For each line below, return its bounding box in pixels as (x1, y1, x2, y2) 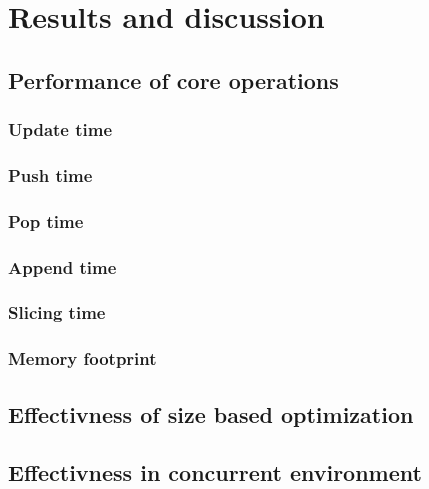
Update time (8, 117, 113, 142)
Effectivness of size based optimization (8, 398, 414, 429)
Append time (8, 254, 117, 279)
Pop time (8, 208, 84, 233)
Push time (8, 162, 93, 187)
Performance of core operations (8, 64, 339, 95)
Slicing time (8, 300, 106, 325)
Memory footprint (8, 346, 157, 371)
